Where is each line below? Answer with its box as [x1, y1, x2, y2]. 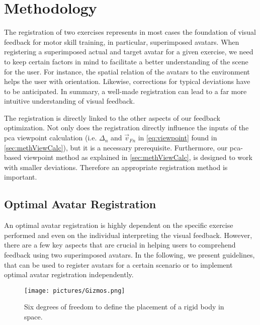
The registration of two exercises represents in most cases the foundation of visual [4, 27, 256, 37]
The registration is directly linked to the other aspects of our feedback [4, 112, 220, 123]
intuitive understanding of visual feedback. [4, 96, 135, 106]
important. [4, 172, 37, 182]
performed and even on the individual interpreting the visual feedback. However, [4, 229, 252, 240]
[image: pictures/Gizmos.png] [24, 287, 125, 294]
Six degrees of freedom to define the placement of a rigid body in [24, 301, 224, 312]
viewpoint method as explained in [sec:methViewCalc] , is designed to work [23, 152, 252, 162]
